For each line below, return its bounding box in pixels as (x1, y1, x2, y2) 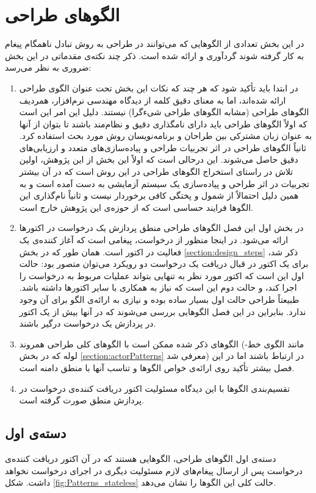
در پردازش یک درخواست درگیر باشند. (19, 317, 156, 330)
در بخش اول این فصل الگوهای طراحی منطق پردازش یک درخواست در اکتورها (19, 221, 304, 234)
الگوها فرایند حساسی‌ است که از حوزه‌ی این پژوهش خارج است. (19, 200, 253, 213)
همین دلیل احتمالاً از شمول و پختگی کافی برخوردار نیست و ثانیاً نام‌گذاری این (19, 189, 299, 202)
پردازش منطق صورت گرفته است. (19, 394, 145, 406)
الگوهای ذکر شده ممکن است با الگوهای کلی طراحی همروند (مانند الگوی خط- (19, 337, 304, 350)
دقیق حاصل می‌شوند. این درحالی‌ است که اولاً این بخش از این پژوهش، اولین (19, 153, 298, 166)
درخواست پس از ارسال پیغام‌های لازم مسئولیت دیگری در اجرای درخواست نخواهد (5, 464, 303, 477)
